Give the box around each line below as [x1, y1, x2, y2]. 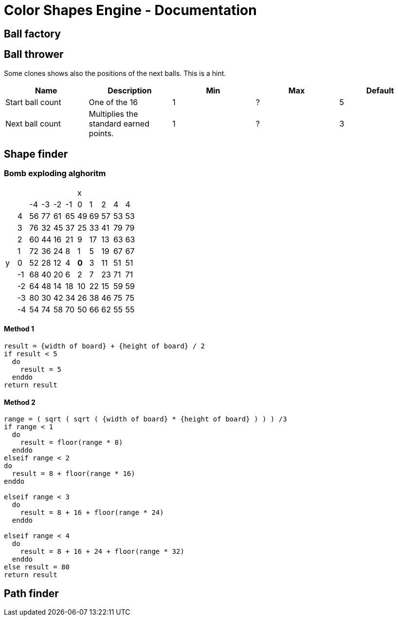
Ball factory [4, 27, 61, 40]
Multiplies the [89, 109, 138, 119]
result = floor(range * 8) [20, 438, 123, 447]
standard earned [89, 118, 149, 128]
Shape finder [4, 148, 68, 161]
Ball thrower [4, 48, 64, 61]
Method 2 [4, 398, 36, 406]
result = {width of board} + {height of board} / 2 [4, 342, 205, 350]
